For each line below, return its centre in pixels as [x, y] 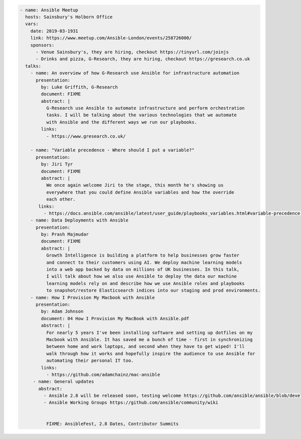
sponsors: [42, 45]
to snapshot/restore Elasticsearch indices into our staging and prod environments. [153, 290]
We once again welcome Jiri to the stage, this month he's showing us [135, 185]
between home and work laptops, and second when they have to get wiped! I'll [145, 347]
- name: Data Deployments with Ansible [80, 220]
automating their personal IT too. [90, 361]
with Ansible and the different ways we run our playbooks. [122, 122]
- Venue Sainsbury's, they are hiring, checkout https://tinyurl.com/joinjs [132, 52]
